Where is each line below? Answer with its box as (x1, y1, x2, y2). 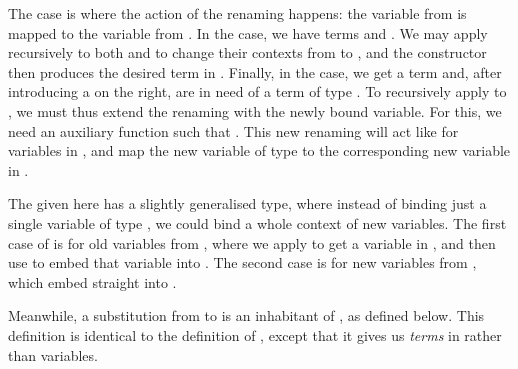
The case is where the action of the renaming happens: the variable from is (8, 3, 467, 23)
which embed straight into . (8, 271, 177, 292)
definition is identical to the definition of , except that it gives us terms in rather (8, 324, 502, 345)
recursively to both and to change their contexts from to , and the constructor (8, 42, 487, 63)
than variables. (8, 344, 98, 365)
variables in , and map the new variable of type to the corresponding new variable (8, 140, 511, 161)
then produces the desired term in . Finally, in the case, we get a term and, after (8, 61, 502, 82)
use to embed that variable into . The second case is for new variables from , (8, 252, 477, 273)
